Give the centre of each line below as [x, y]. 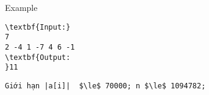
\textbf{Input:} [38, 27]
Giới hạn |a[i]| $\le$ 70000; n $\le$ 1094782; [105, 86]
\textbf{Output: [38, 57]
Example [21, 7]
